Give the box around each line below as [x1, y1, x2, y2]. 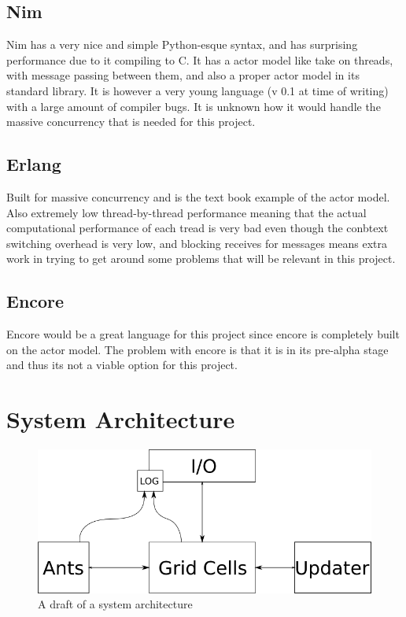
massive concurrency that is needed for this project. [6, 113, 256, 130]
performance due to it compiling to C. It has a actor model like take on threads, [6, 51, 393, 68]
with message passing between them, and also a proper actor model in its [6, 67, 360, 83]
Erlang [6, 152, 61, 176]
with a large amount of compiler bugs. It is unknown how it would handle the [6, 98, 381, 114]
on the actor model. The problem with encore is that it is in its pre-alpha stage [6, 341, 389, 357]
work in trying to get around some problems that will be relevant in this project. [6, 250, 396, 267]
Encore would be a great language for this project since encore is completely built [6, 326, 400, 342]
